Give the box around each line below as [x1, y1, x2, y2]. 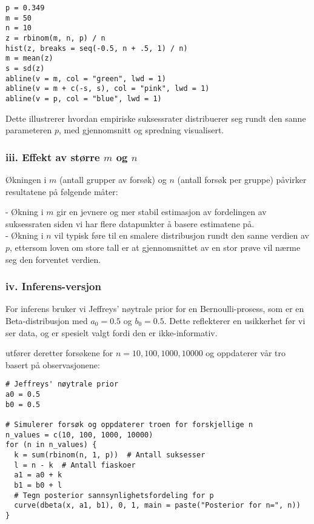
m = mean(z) [5, 54, 53, 63]
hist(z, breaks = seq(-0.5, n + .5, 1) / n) [5, 44, 188, 53]
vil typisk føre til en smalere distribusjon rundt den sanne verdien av [54, 229, 309, 242]
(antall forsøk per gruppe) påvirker [177, 173, 307, 185]
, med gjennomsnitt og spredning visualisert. [59, 124, 224, 136]
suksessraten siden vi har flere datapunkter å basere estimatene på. [5, 217, 255, 230]
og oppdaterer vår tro [205, 347, 286, 359]
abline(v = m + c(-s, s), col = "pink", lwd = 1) [5, 84, 210, 93]
